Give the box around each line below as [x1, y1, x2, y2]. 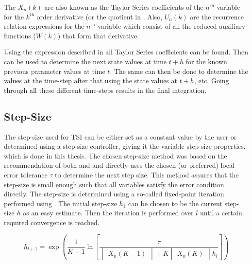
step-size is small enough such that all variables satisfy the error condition [4, 179, 224, 189]
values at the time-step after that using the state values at [4, 75, 177, 86]
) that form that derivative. [57, 30, 139, 40]
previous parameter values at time [4, 66, 105, 76]
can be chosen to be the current [128, 198, 222, 208]
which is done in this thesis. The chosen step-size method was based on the [4, 150, 227, 160]
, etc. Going [194, 75, 229, 86]
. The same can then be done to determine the [110, 66, 248, 76]
